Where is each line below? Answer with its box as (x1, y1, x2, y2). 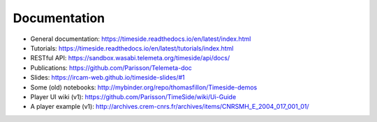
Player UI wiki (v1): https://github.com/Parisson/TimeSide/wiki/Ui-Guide (30, 92, 237, 101)
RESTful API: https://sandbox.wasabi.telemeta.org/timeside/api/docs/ (30, 54, 230, 62)
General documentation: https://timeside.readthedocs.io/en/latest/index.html (30, 35, 251, 43)
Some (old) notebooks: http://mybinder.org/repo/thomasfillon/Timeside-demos (30, 83, 258, 91)
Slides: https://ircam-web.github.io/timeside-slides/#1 (30, 73, 185, 82)
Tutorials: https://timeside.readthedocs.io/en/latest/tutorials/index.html (30, 44, 234, 52)
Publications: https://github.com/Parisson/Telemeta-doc (30, 63, 192, 72)
